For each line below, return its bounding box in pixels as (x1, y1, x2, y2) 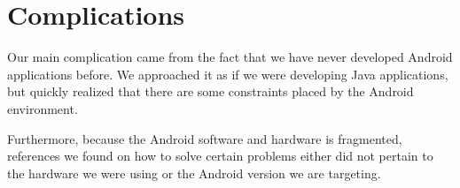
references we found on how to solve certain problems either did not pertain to (7, 147, 433, 165)
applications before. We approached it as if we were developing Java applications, (7, 64, 448, 83)
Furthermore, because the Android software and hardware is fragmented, (7, 129, 402, 147)
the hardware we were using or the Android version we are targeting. (7, 163, 381, 182)
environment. (7, 99, 78, 117)
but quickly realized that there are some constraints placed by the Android (7, 82, 414, 101)
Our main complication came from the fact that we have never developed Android (7, 48, 453, 66)
